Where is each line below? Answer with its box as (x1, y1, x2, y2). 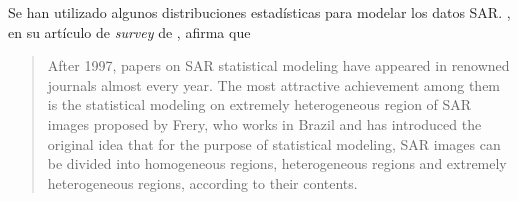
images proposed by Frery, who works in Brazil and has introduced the (47, 113, 482, 134)
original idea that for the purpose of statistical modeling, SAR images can (47, 133, 501, 154)
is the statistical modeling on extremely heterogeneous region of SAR (47, 94, 472, 115)
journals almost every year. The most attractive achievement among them (47, 74, 501, 95)
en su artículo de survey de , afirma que (8, 21, 251, 42)
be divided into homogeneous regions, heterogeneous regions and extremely (47, 153, 507, 174)
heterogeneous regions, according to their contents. (47, 172, 358, 193)
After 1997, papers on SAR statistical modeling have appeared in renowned (47, 55, 510, 76)
